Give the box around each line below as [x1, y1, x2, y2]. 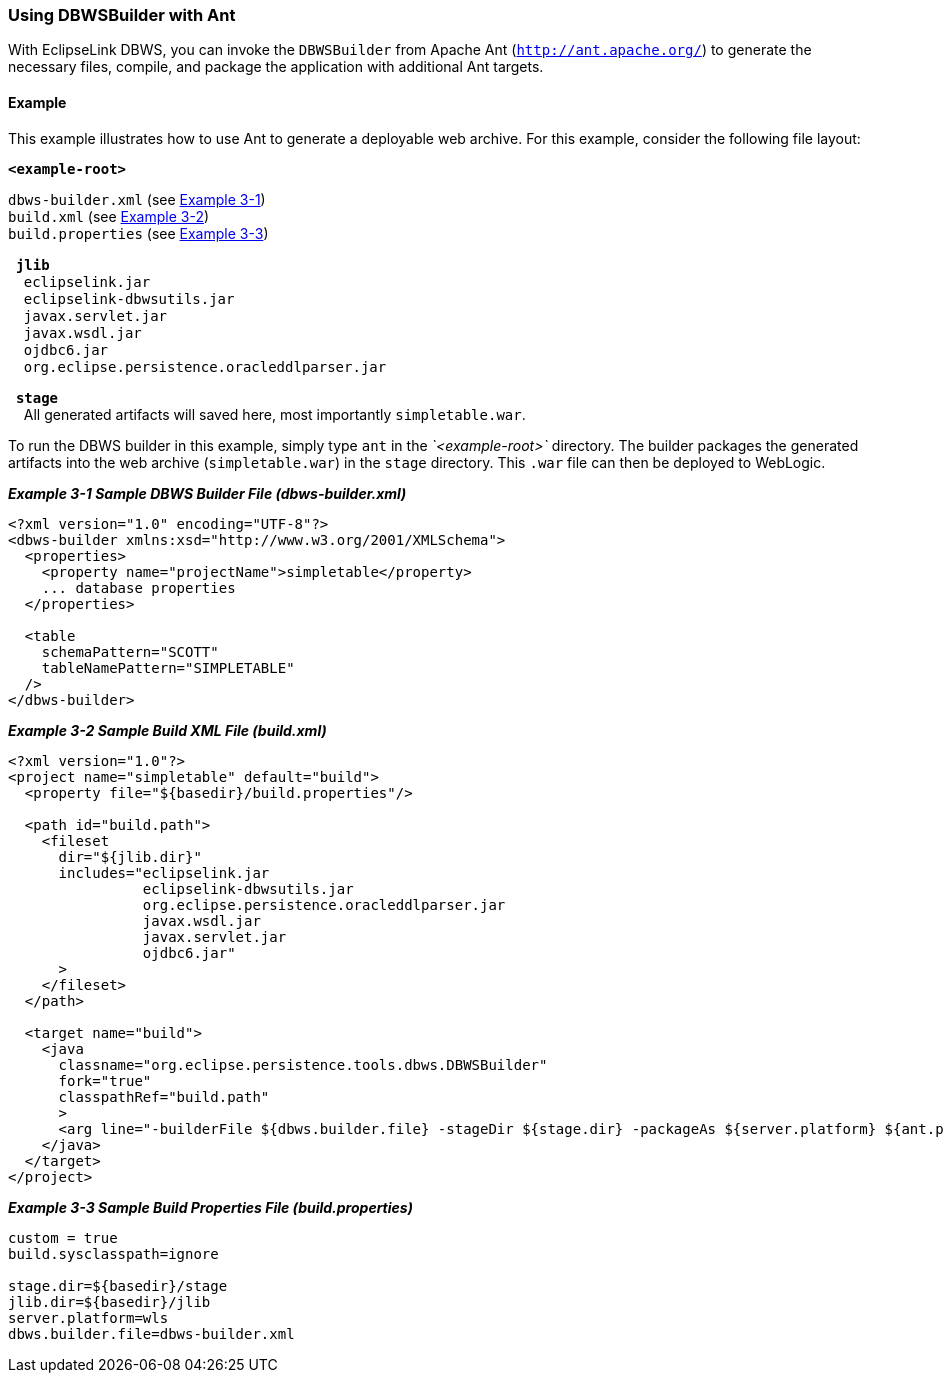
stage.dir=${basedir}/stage [8, 1277, 228, 1294]
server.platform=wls [8, 1309, 169, 1326]
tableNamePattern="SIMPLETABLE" [41, 659, 295, 676]
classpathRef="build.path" [58, 1088, 270, 1105]
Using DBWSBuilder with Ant [8, 5, 236, 25]
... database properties [41, 579, 236, 596]
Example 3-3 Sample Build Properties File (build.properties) [8, 1198, 413, 1216]
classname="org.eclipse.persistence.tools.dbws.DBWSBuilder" [58, 1056, 548, 1073]
